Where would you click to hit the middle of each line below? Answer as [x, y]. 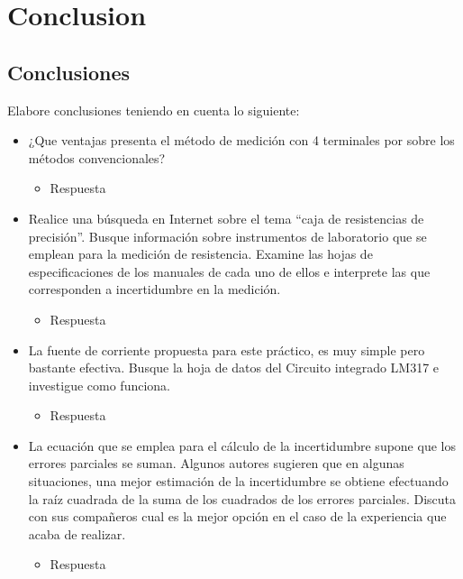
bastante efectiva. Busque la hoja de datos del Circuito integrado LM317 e [234, 368]
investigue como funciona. [99, 385]
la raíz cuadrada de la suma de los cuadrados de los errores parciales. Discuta [242, 498]
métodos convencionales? [97, 157]
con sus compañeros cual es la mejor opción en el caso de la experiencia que [237, 516]
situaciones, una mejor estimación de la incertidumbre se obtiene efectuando [238, 481]
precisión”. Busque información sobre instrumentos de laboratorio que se [227, 236]
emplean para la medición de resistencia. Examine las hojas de [200, 254]
